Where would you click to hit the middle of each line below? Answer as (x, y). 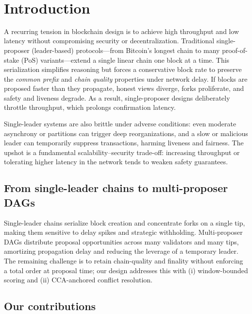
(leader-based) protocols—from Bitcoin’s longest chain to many (126, 50)
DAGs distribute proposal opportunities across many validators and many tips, (121, 241)
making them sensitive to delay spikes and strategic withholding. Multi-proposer (123, 232)
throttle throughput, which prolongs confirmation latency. (90, 107)
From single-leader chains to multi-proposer (116, 188)
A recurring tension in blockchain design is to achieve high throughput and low (122, 31)
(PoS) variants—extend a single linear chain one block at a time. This (125, 60)
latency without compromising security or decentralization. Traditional (109, 41)
